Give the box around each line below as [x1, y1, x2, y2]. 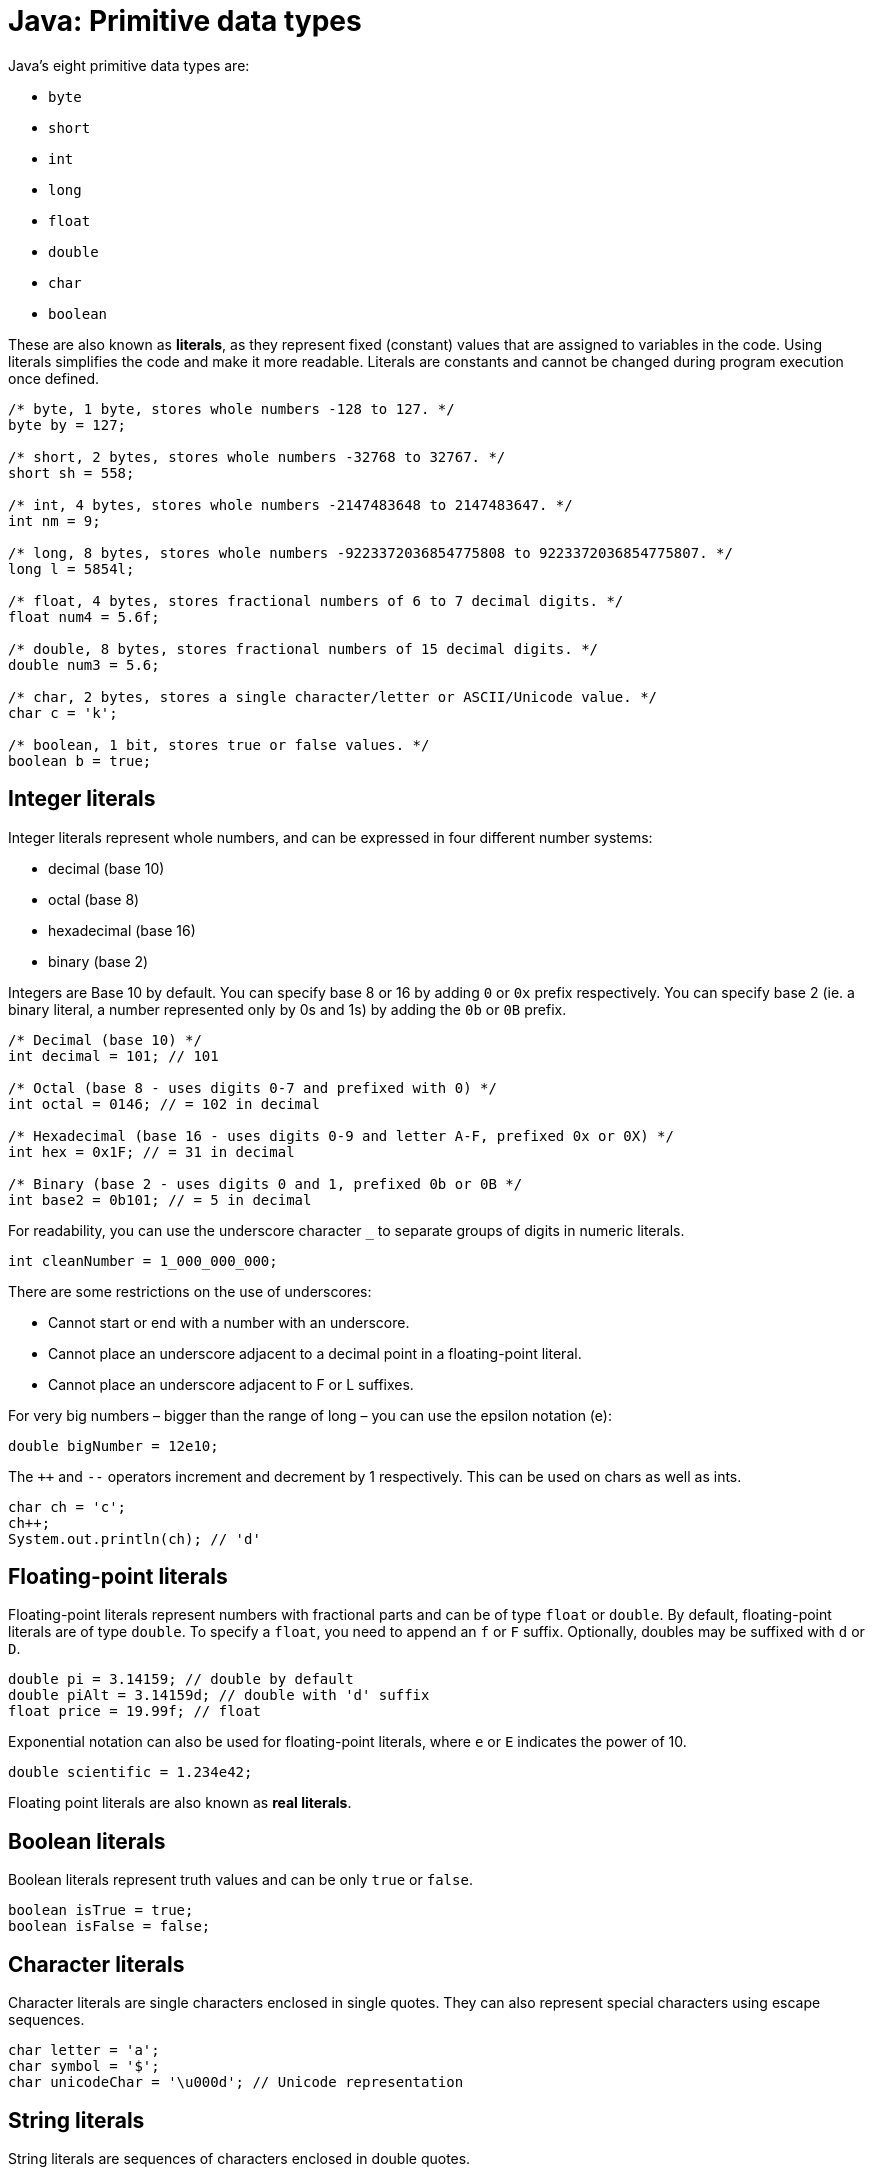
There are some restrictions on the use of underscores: [8, 1282, 372, 1300]
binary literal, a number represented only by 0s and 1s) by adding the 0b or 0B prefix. [8, 1000, 567, 1018]
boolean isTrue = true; [8, 1902, 194, 1919]
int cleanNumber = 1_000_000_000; [8, 1252, 278, 1269]
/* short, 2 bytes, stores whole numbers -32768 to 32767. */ [8, 448, 506, 465]
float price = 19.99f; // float [8, 1703, 261, 1720]
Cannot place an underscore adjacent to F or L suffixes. [48, 1375, 414, 1393]
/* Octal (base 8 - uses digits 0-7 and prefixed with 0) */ [8, 1079, 497, 1096]
